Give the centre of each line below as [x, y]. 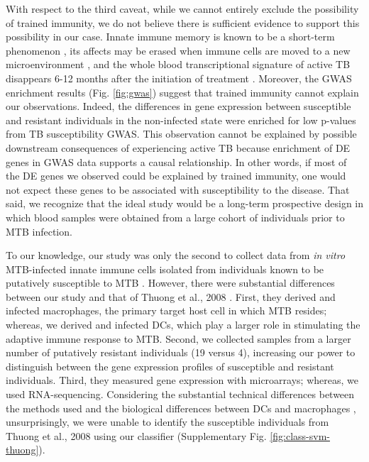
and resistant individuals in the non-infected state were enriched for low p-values [181, 120]
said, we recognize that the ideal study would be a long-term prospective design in [185, 203]
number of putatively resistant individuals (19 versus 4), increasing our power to [181, 352]
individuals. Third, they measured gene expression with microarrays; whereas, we [182, 380]
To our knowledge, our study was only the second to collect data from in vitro [176, 255]
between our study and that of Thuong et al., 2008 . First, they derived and [171, 296]
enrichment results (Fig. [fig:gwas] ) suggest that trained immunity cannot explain [182, 92]
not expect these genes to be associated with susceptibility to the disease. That [178, 189]
